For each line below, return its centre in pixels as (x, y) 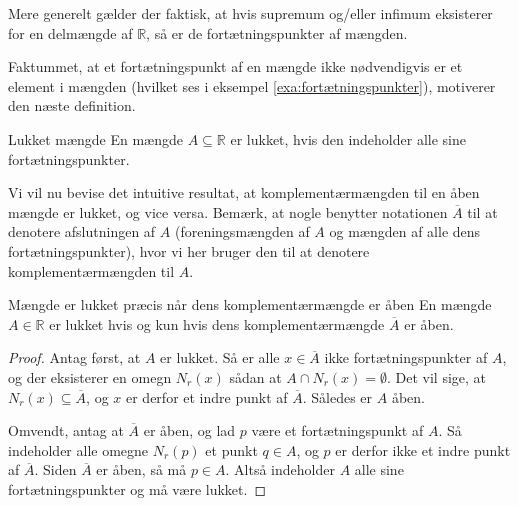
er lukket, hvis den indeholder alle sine (348, 138)
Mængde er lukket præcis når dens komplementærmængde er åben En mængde (250, 304)
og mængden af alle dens (405, 231)
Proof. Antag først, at (74, 357)
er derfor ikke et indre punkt (423, 449)
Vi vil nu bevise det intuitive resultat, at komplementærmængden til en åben (244, 192)
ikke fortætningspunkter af (406, 357)
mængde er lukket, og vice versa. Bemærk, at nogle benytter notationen (228, 211)
